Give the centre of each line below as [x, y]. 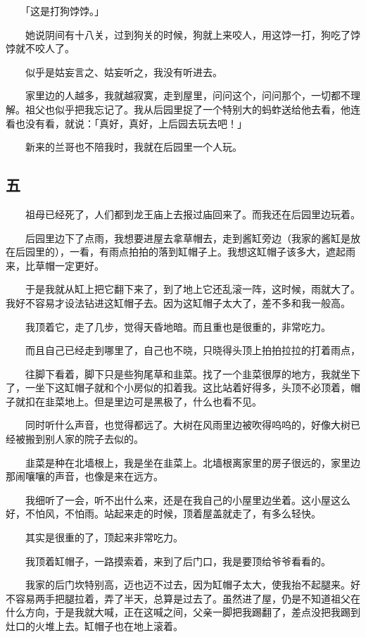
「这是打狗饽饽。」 [64, 11]
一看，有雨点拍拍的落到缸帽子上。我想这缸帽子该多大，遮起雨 [212, 252]
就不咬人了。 [45, 48]
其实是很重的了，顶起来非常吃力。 [104, 537]
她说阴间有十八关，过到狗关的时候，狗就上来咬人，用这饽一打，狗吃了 [188, 34]
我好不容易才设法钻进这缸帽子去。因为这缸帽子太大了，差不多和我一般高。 [178, 302]
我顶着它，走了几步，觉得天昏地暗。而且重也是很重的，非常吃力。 [178, 326]
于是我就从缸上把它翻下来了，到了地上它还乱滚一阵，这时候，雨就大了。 [193, 289]
